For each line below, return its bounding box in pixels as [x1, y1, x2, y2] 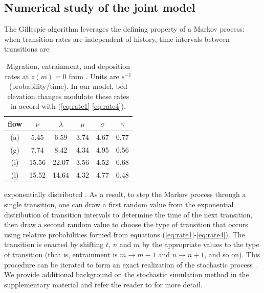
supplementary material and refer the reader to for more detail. [4, 279, 203, 289]
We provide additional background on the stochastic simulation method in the [4, 269, 249, 280]
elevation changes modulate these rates [7, 90, 129, 101]
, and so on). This [204, 249, 260, 259]
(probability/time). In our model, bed [9, 81, 127, 91]
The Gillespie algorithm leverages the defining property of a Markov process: [4, 23, 245, 34]
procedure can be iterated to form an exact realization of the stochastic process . [4, 259, 257, 270]
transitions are [4, 43, 50, 54]
